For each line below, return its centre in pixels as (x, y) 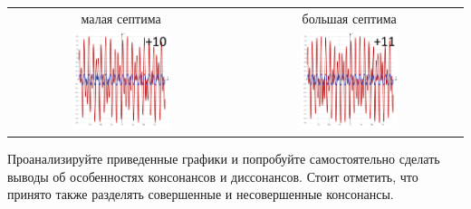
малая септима (121, 18)
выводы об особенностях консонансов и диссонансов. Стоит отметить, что (213, 176)
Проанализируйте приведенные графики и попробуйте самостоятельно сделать (224, 159)
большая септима (349, 18)
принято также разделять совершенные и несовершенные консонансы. (201, 194)
